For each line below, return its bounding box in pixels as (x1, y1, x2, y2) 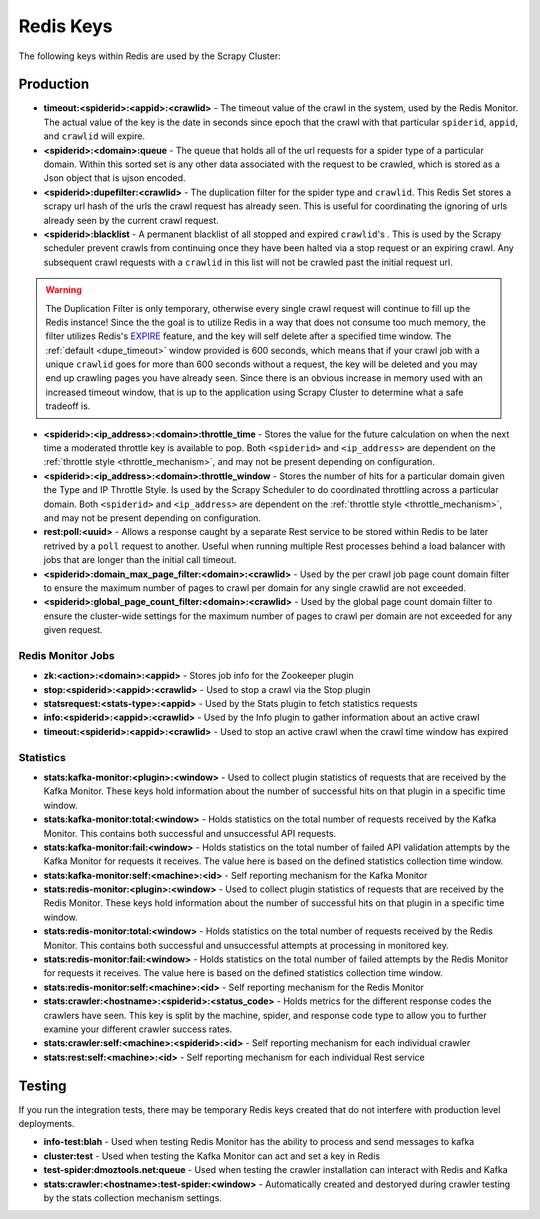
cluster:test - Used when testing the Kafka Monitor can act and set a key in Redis (43, 1150, 380, 1162)
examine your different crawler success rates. (43, 1023, 233, 1035)
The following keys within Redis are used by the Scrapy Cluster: (18, 50, 281, 62)
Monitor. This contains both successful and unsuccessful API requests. (43, 827, 337, 839)
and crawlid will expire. (43, 130, 145, 142)
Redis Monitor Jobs (18, 648, 115, 662)
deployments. (18, 1118, 75, 1130)
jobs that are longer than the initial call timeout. (43, 554, 237, 566)
